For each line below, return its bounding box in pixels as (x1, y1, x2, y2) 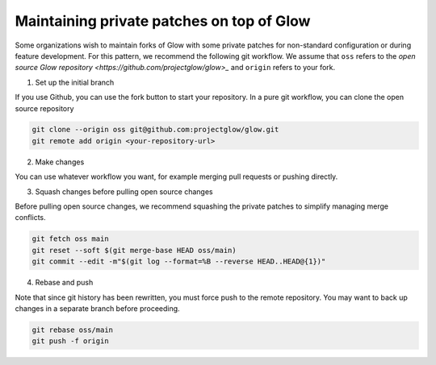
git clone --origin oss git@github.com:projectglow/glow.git (31, 125, 279, 135)
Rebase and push (35, 278, 94, 288)
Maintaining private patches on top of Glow (15, 12, 311, 30)
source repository (15, 103, 74, 113)
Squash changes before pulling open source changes (35, 186, 213, 197)
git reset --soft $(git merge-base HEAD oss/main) (31, 246, 237, 255)
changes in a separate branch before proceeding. (15, 303, 181, 313)
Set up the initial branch (35, 77, 115, 87)
